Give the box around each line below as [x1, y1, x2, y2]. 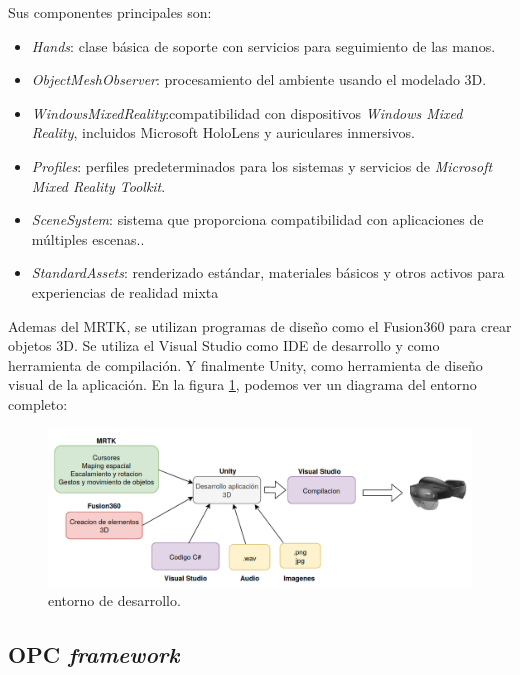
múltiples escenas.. [31, 228, 145, 249]
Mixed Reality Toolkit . [31, 175, 166, 196]
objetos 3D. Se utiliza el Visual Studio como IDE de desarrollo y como [8, 335, 440, 356]
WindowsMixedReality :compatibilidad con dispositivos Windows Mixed [31, 102, 463, 123]
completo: [8, 393, 68, 414]
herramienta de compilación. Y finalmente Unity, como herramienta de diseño [8, 354, 483, 375]
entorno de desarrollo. [48, 590, 181, 611]
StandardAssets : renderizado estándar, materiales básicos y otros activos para [31, 262, 505, 283]
